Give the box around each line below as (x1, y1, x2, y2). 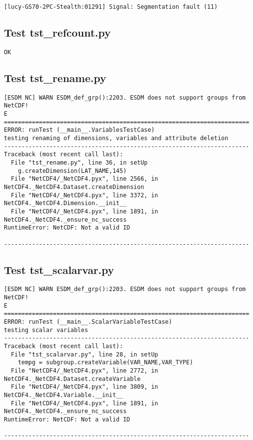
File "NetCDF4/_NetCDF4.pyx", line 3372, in (11, 191, 158, 199)
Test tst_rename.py (4, 70, 106, 85)
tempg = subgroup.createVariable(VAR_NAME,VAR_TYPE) (18, 359, 193, 366)
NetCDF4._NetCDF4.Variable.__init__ (4, 391, 123, 398)
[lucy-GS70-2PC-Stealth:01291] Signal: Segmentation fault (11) (4, 3, 218, 10)
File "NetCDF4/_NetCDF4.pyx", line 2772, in (11, 367, 158, 374)
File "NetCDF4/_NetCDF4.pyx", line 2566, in (11, 175, 158, 183)
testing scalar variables (4, 326, 88, 334)
